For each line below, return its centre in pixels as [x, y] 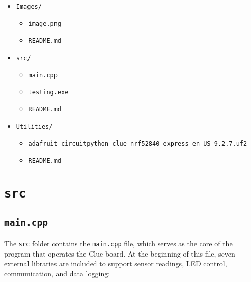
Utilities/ [34, 126]
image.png [45, 24]
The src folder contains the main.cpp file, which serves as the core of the [118, 243]
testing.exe [48, 92]
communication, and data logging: [57, 273]
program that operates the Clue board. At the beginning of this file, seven [120, 253]
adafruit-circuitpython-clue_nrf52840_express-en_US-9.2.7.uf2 [138, 144]
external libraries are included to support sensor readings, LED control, [116, 263]
